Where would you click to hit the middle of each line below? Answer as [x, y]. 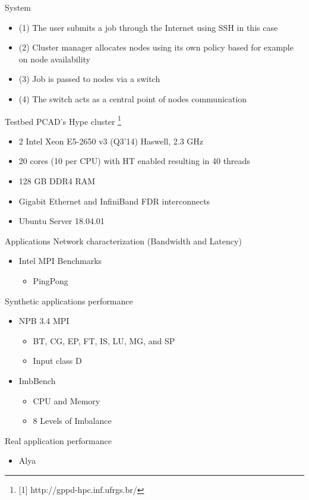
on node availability [54, 59]
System [18, 7]
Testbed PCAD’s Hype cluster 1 [63, 120]
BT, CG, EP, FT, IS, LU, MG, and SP [104, 340]
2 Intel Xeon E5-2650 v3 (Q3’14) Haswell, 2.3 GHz [111, 141]
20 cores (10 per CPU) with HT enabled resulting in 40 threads [134, 161]
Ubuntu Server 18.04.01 [62, 221]
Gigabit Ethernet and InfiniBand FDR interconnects [114, 201]
